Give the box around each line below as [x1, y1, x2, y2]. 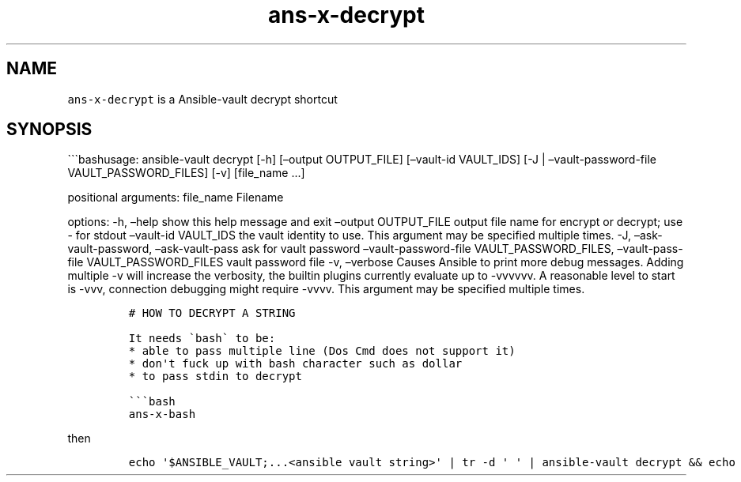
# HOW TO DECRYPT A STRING [128, 307, 296, 320]
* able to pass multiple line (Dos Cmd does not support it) [128, 345, 516, 358]
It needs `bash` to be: [128, 332, 276, 345]
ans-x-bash [128, 408, 196, 421]
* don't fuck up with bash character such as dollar [128, 357, 463, 371]
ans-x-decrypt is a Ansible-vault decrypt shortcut [67, 92, 338, 106]
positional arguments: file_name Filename [67, 190, 284, 205]
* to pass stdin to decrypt [128, 370, 302, 383]
